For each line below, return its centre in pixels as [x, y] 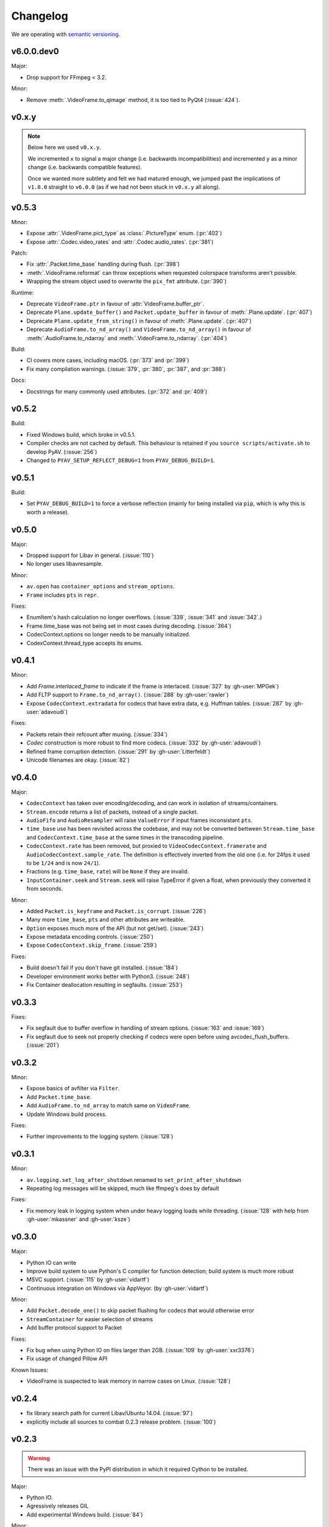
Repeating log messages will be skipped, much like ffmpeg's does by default [123, 1189]
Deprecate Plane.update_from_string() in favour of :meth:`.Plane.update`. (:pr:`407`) [139, 321]
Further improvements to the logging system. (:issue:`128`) [100, 1137]
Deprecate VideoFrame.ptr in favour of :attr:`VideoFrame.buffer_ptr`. [115, 304]
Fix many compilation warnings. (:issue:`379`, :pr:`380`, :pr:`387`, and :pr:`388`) [126, 369]
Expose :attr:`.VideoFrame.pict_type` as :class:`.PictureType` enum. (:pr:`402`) [124, 233]
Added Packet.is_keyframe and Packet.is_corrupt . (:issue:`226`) [116, 911]
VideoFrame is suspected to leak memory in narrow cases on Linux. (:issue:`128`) [129, 1381]
